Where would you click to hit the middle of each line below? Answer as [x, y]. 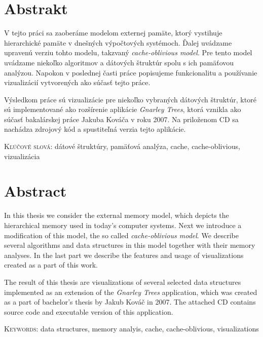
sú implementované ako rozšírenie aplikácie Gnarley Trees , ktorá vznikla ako [123, 109]
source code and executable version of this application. [89, 311]
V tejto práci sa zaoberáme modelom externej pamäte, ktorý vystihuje [113, 33]
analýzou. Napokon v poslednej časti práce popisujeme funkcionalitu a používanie [131, 72]
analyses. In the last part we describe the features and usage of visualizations [124, 255]
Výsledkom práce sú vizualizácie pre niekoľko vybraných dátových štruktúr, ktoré [130, 99]
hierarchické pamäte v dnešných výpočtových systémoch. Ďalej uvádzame [118, 42]
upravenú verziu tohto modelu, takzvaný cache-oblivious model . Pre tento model [128, 52]
